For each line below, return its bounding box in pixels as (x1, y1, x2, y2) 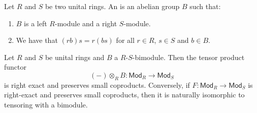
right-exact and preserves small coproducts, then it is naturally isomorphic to (4, 89, 245, 100)
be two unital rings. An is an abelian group (45, 1, 180, 11)
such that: (189, 1, 221, 11)
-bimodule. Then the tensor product (132, 51, 245, 62)
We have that (16, 35, 58, 45)
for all (116, 35, 135, 45)
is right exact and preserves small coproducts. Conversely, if (4, 79, 190, 90)
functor (4, 62, 27, 72)
